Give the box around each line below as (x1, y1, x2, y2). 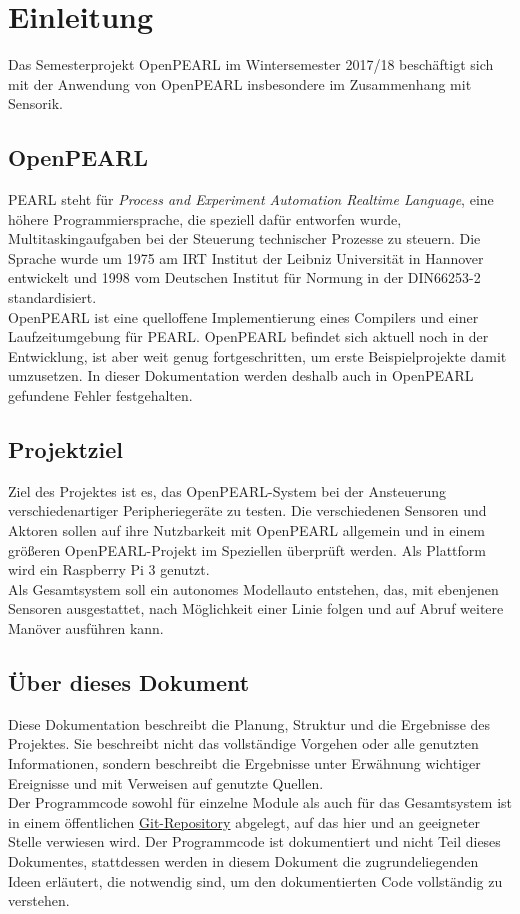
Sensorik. (8, 93, 63, 114)
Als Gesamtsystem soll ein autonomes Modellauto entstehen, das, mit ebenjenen (8, 578, 499, 599)
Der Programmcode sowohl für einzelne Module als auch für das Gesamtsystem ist (8, 792, 513, 813)
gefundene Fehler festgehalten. (8, 385, 193, 406)
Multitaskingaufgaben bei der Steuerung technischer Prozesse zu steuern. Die (8, 228, 481, 249)
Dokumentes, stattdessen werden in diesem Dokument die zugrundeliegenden (8, 850, 479, 871)
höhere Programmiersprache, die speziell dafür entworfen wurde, (8, 208, 402, 229)
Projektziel (8, 434, 123, 465)
